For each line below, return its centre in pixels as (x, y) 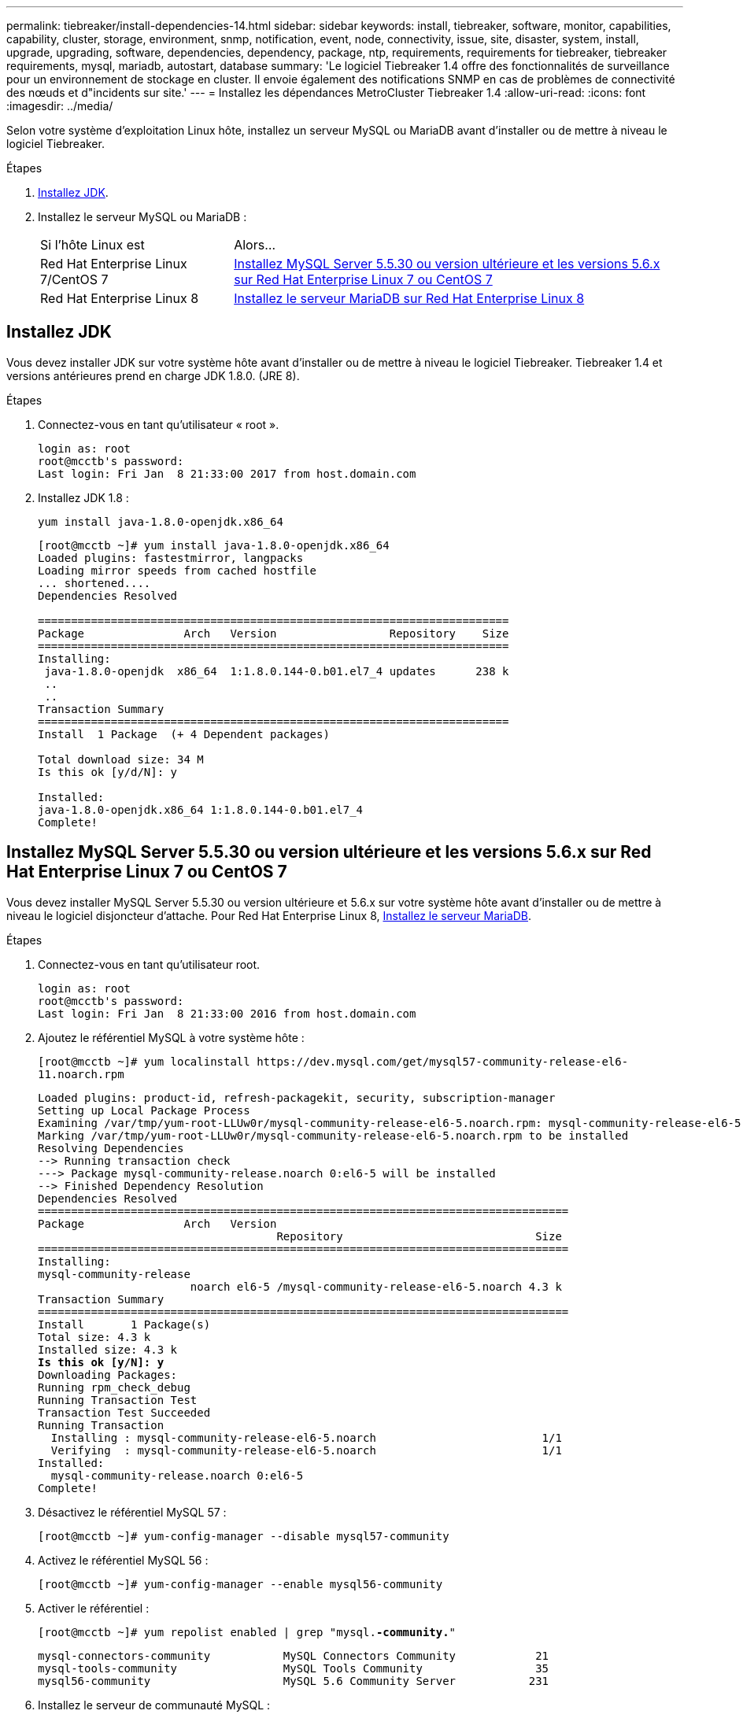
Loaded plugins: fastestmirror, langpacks (171, 558)
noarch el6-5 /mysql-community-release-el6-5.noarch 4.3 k (376, 1286)
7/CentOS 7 (74, 279)
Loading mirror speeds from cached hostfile (177, 570)
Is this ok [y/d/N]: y (108, 772)
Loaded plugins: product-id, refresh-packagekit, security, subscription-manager (297, 1097)
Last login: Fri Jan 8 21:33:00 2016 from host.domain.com (227, 1013)
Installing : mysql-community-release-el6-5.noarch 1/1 (306, 1437)
